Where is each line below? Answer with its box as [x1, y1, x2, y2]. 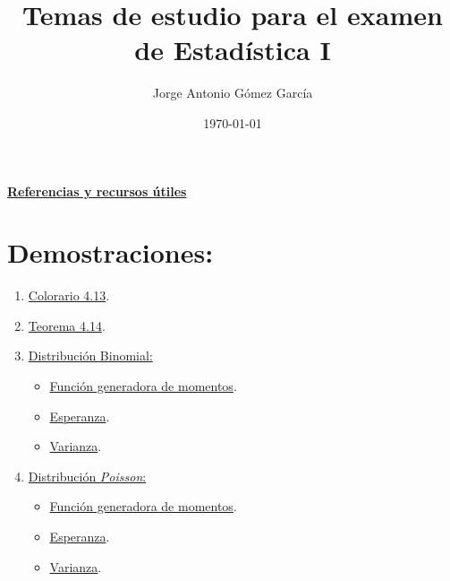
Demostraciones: [7, 234, 214, 271]
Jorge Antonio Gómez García [152, 83, 313, 102]
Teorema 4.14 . [28, 316, 106, 334]
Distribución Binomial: [28, 346, 153, 365]
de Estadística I [134, 31, 331, 68]
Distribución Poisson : [28, 466, 147, 485]
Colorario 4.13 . [28, 286, 110, 305]
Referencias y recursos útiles [7, 181, 187, 200]
